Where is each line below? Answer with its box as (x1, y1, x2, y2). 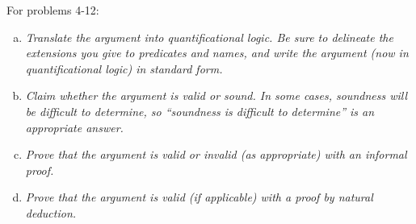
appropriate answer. (25, 118, 124, 135)
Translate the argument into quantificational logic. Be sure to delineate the (25, 28, 393, 45)
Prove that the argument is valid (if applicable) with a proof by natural (25, 189, 373, 205)
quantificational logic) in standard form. (25, 60, 223, 77)
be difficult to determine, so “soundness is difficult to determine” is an (25, 102, 375, 119)
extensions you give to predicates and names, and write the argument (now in (25, 44, 409, 61)
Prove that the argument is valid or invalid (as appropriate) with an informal (25, 146, 407, 163)
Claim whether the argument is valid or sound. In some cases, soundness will (25, 87, 408, 104)
